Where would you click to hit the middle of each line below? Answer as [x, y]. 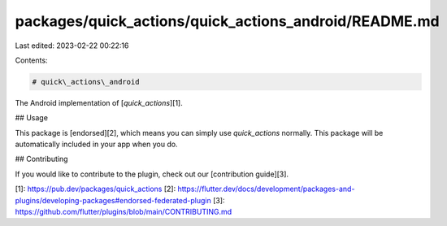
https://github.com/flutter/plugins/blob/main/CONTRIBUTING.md [124, 212]
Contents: [31, 60]
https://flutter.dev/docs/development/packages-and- [266, 189]
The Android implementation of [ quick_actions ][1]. [99, 102]
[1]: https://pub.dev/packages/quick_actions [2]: [95, 189]
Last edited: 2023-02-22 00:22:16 [72, 46]
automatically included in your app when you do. [96, 144]
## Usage [32, 118]
